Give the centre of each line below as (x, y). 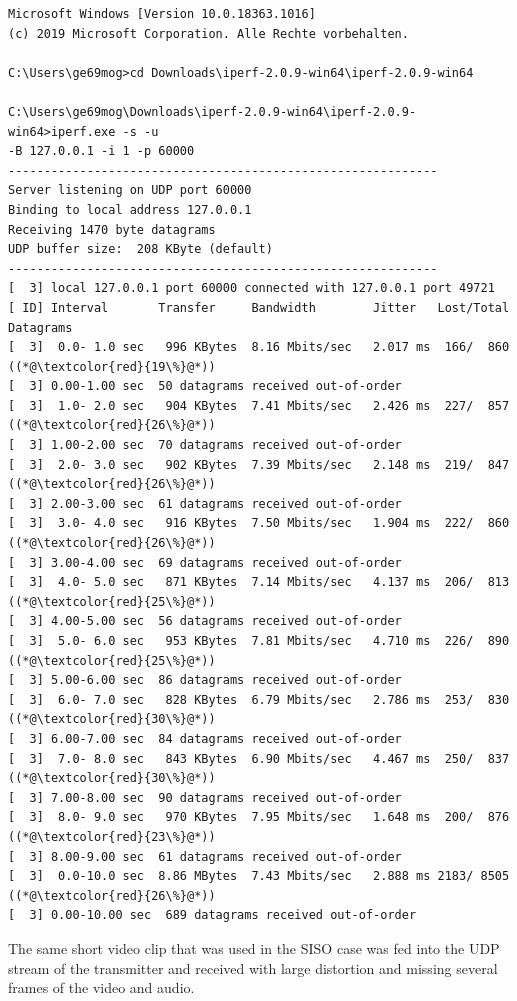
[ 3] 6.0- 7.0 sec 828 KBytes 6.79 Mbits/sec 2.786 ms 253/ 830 (259, 699)
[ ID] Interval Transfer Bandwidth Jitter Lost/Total (259, 307)
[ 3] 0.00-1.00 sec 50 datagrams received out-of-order (205, 386)
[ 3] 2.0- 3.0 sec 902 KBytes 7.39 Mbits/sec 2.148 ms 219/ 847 (259, 464)
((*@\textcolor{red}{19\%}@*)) (112, 366)
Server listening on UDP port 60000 (130, 190)
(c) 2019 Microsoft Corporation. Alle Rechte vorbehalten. (208, 33)
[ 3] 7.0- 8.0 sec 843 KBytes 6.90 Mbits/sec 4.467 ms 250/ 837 (259, 758)
